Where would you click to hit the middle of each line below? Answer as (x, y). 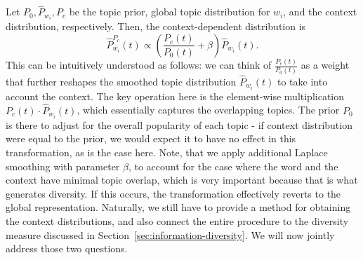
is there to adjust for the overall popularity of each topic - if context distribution (179, 124)
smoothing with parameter (63, 166)
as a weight (325, 65)
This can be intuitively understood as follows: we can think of (139, 65)
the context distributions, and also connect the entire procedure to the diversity (177, 220)
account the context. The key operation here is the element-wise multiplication (175, 96)
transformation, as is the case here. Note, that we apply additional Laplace (167, 152)
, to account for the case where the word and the (233, 166)
